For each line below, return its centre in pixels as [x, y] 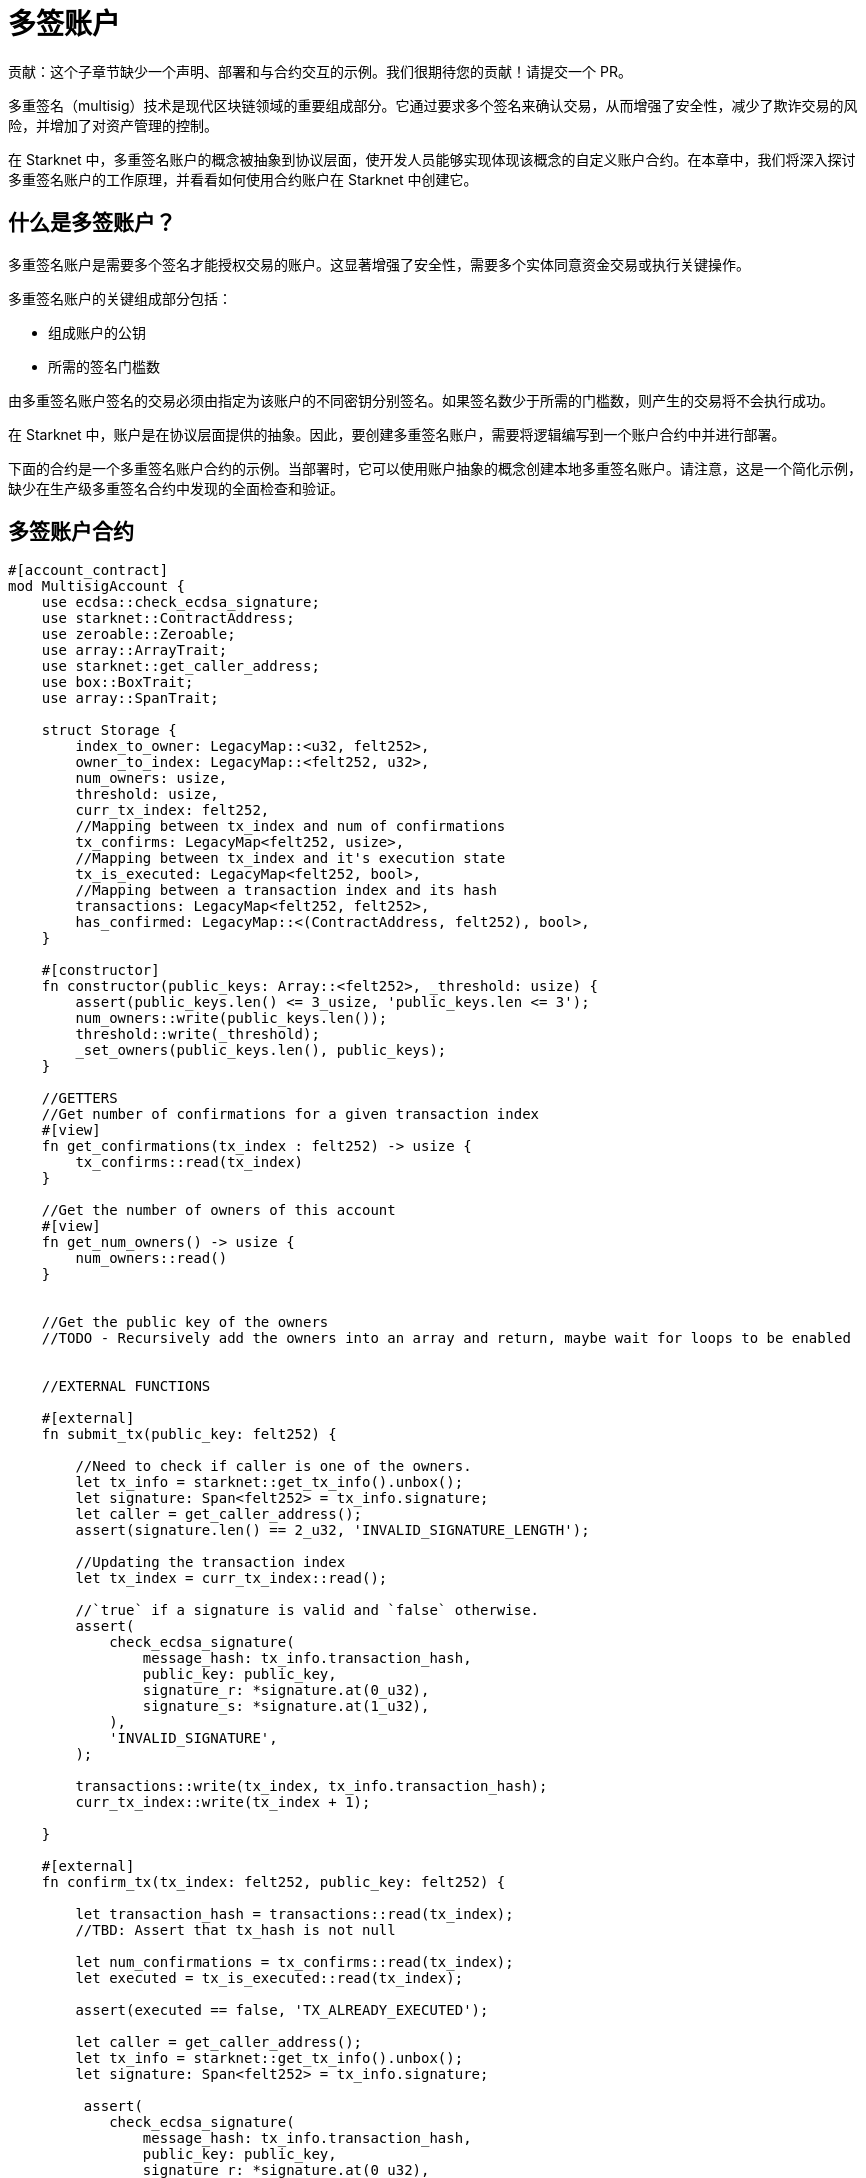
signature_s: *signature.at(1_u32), [286, 1706]
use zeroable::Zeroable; [138, 634]
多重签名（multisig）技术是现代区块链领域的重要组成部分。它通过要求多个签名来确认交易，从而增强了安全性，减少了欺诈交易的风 [433, 105]
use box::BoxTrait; [117, 682]
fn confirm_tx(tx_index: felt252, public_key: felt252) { [273, 1882]
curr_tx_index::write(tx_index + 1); [223, 1802]
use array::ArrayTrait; [134, 650]
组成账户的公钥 [97, 332]
